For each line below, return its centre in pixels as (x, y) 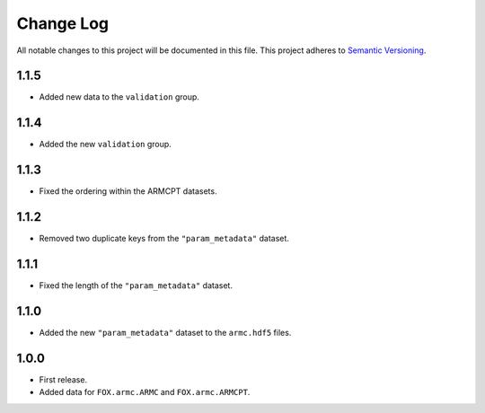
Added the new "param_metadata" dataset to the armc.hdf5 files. (165, 332)
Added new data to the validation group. (119, 97)
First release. (63, 379)
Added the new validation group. (106, 145)
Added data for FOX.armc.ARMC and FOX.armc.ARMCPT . (145, 392)
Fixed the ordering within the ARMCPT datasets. (128, 191)
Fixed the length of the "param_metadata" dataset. (136, 286)
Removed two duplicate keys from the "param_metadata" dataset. (164, 239)
